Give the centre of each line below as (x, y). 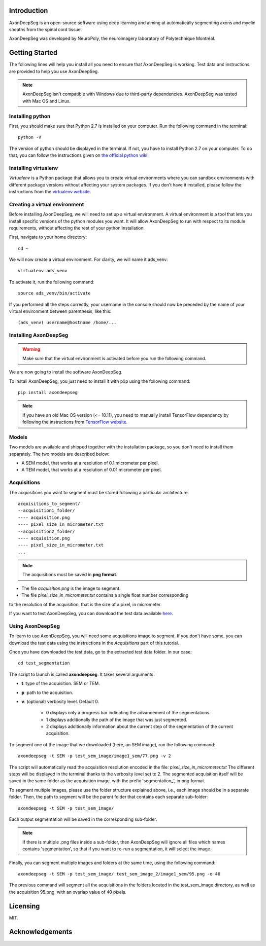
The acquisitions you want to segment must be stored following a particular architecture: (99, 492)
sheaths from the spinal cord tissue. (46, 29)
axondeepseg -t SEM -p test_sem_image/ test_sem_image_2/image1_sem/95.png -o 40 (119, 874)
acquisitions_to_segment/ (49, 504)
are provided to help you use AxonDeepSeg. (54, 71)
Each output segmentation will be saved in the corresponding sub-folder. (83, 819)
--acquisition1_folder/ (47, 511)
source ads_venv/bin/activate (54, 293)
